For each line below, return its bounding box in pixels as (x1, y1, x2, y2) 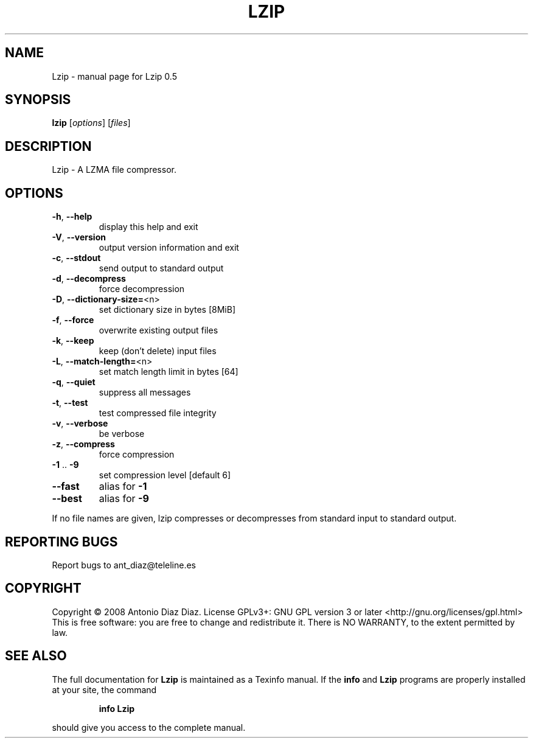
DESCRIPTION (5, 138, 92, 154)
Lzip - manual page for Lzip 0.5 (52, 71, 177, 82)
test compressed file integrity (99, 408, 217, 419)
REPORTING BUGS (5, 534, 118, 549)
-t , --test (52, 397, 88, 408)
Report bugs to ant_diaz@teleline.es (52, 559, 197, 570)
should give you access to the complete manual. (52, 722, 246, 733)
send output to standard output (99, 263, 224, 274)
